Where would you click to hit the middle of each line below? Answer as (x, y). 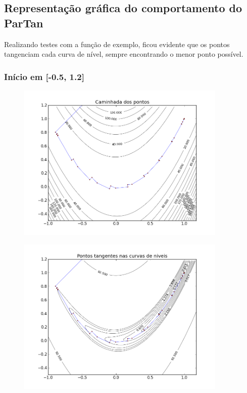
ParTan (24, 23)
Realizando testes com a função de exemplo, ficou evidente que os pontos (117, 44)
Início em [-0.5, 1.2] (44, 76)
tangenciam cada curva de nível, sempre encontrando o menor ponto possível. (124, 54)
